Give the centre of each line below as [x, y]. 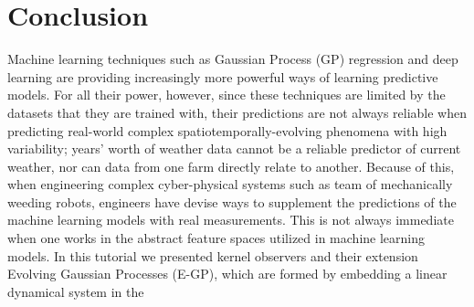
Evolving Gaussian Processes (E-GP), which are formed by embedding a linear [227, 274]
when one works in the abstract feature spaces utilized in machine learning [216, 238]
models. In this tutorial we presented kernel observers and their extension [213, 255]
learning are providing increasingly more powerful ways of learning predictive [223, 76]
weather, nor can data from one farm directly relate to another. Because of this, [231, 166]
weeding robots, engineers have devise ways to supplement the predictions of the [232, 201]
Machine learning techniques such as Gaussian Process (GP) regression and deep [233, 59]
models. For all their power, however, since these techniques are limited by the [226, 95]
